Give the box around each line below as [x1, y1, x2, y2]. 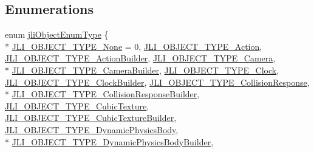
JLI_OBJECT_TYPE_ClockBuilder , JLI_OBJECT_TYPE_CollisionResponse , [5, 75, 310, 88]
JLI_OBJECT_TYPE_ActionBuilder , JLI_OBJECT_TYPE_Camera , [5, 52, 276, 64]
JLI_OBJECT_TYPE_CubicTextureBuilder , [5, 111, 177, 124]
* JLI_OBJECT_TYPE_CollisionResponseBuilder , [5, 88, 200, 100]
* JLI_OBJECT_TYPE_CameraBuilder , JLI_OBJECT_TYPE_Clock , [5, 63, 279, 76]
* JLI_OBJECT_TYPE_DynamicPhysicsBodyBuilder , [5, 135, 214, 148]
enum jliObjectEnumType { [5, 28, 109, 41]
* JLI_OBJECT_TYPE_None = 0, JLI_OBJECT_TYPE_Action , [5, 40, 262, 52]
